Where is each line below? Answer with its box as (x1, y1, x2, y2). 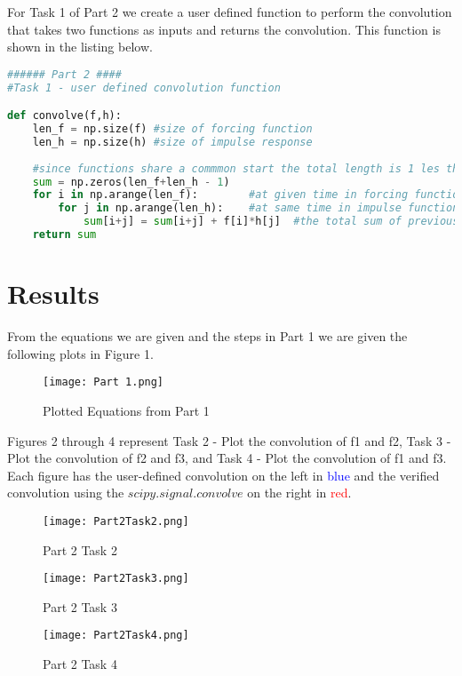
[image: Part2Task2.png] (43, 514, 189, 528)
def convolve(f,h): (7, 109, 122, 123)
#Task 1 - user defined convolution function (7, 81, 281, 94)
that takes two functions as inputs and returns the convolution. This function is (7, 20, 441, 38)
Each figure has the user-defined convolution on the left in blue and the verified (7, 465, 440, 484)
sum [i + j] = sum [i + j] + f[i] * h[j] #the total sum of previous (83, 215, 459, 228)
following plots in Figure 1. (7, 344, 154, 362)
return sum (32, 228, 97, 242)
